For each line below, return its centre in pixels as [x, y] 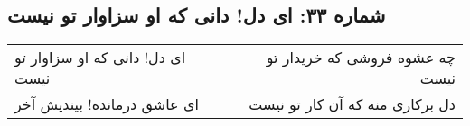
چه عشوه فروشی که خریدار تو [361, 58]
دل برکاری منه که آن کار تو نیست [352, 104]
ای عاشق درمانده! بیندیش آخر [107, 104]
